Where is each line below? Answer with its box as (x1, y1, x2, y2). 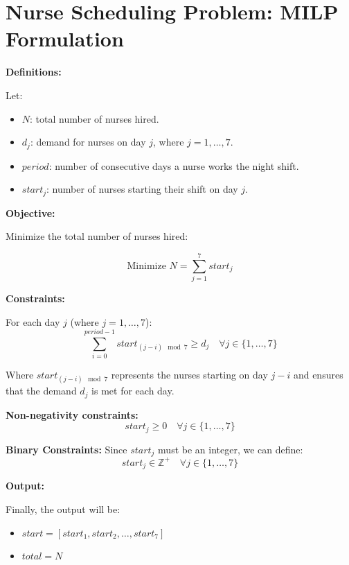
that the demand (6, 383, 77, 398)
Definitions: (6, 64, 62, 79)
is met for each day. (91, 383, 174, 398)
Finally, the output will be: (6, 501, 120, 516)
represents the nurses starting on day (111, 367, 268, 382)
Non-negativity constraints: (6, 407, 138, 421)
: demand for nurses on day (30, 134, 146, 149)
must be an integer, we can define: (158, 442, 303, 456)
